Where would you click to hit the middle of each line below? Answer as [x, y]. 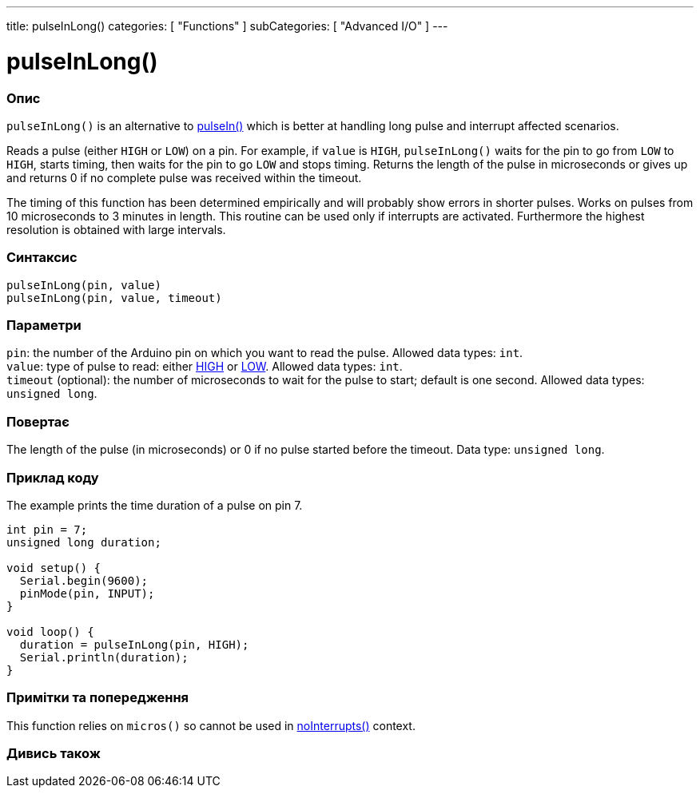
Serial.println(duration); [104, 657]
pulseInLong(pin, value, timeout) [114, 298]
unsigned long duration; [84, 542]
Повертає [38, 421]
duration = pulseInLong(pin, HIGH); [134, 644]
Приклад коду [53, 477]
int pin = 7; [47, 529]
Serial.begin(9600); [84, 580]
